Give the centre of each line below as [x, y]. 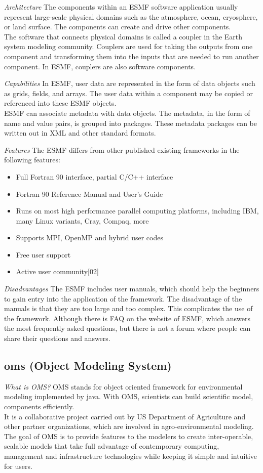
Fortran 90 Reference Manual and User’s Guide [89, 193]
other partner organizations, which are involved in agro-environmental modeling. [129, 426]
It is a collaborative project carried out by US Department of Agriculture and [125, 416]
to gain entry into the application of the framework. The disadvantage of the [123, 298]
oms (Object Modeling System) [88, 365]
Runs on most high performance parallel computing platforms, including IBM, [137, 211]
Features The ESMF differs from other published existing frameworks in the [122, 149]
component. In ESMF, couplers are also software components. [100, 66]
